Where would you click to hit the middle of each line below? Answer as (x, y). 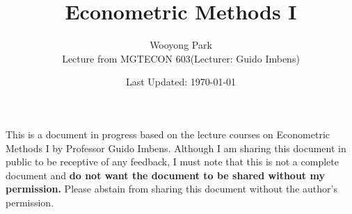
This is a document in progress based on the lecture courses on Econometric (168, 134)
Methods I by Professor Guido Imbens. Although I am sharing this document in (176, 148)
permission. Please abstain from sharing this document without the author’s (171, 189)
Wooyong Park (181, 45)
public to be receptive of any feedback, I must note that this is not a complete (172, 162)
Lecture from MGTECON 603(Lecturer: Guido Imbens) (181, 58)
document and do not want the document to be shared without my (165, 175)
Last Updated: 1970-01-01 (181, 82)
